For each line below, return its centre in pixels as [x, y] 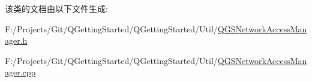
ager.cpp [20, 72]
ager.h [16, 40]
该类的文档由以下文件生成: [56, 8]
